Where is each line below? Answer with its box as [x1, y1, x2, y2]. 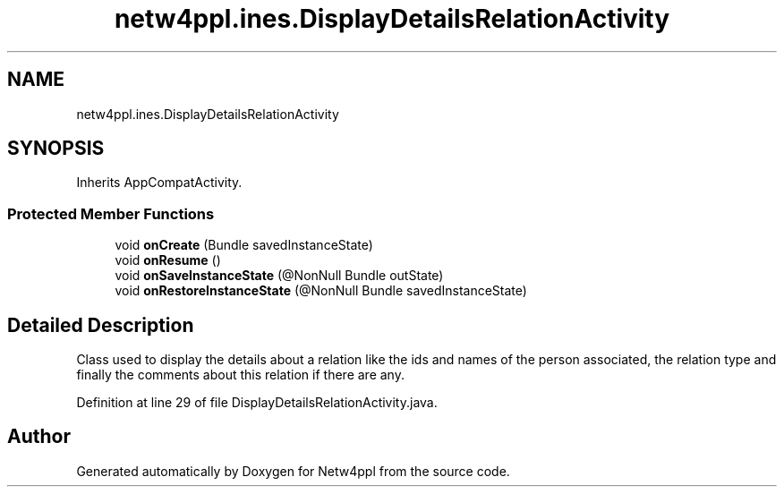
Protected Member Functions [7, 204, 215, 223]
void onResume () [115, 252, 221, 268]
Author [7, 425, 71, 448]
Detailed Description [7, 313, 194, 336]
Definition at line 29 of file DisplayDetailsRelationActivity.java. [76, 395, 438, 411]
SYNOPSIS [7, 137, 105, 160]
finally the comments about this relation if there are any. [76, 367, 405, 383]
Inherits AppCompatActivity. [76, 175, 243, 191]
